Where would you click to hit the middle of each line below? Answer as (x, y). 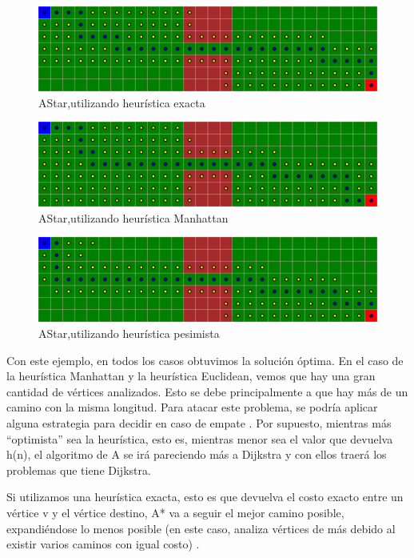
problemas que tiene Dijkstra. (79, 470)
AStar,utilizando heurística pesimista (129, 333)
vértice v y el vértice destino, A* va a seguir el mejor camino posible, (175, 512)
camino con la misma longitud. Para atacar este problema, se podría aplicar (192, 407)
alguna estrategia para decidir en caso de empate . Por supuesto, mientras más (199, 422)
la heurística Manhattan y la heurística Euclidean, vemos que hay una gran (191, 376)
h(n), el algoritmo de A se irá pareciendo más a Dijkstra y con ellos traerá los (197, 454)
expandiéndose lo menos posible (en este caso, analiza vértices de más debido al (201, 528)
